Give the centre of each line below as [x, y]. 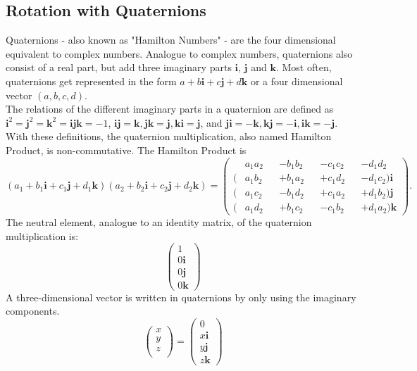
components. [33, 311]
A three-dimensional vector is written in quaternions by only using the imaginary [181, 297]
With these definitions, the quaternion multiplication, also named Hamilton [169, 136]
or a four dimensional [297, 81]
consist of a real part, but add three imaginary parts [119, 67]
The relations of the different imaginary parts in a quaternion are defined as [170, 109]
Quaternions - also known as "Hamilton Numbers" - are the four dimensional [171, 40]
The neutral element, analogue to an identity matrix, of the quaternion [159, 222]
